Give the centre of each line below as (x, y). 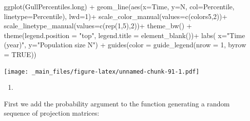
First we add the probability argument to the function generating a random (117, 103)
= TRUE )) (20, 54)
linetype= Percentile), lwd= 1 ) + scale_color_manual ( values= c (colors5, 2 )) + (116, 16)
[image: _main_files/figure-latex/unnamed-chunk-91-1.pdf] (102, 71)
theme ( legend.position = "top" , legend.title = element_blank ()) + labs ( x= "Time (125, 35)
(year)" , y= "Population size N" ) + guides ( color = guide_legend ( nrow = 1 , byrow (125, 45)
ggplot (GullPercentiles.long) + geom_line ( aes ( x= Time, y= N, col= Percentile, (119, 6)
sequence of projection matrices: (52, 113)
